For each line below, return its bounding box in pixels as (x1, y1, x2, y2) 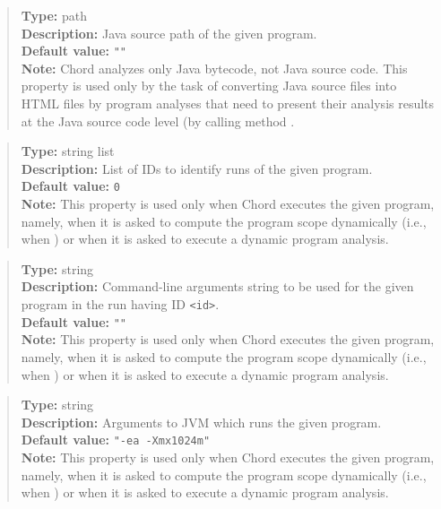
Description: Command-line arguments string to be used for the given (21, 277, 414, 296)
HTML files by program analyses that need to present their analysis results (21, 94, 435, 113)
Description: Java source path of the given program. (21, 23, 317, 42)
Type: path (21, 6, 87, 24)
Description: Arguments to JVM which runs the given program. (21, 412, 382, 431)
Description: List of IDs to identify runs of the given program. (21, 159, 373, 177)
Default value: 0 (21, 177, 120, 195)
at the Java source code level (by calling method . (21, 111, 295, 130)
